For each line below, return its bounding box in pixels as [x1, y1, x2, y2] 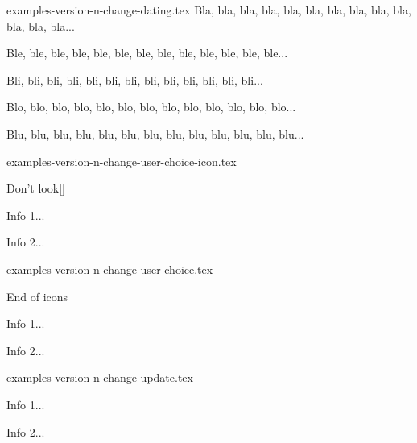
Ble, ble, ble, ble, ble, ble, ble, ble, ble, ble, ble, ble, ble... [6, 44, 288, 61]
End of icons [6, 288, 68, 304]
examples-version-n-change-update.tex [6, 369, 193, 386]
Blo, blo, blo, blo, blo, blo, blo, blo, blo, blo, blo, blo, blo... [6, 98, 296, 115]
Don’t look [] [6, 180, 65, 197]
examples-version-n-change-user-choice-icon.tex [6, 152, 237, 169]
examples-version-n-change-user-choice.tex [6, 260, 213, 277]
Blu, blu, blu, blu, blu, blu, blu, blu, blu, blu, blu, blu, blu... [6, 125, 304, 142]
